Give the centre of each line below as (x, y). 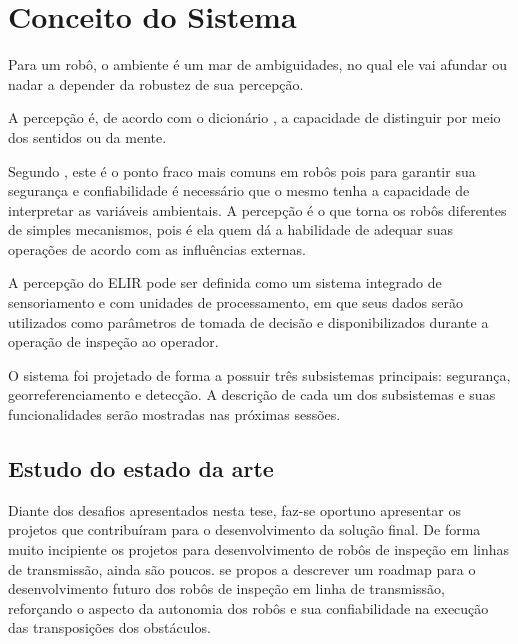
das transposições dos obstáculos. (109, 627)
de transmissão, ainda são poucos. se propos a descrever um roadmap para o (242, 568)
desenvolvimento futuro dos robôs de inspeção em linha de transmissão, (226, 588)
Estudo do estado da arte (141, 468)
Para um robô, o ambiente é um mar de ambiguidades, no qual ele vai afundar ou (257, 64)
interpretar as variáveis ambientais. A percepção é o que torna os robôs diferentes (257, 209)
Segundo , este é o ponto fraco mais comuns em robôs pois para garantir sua (242, 170)
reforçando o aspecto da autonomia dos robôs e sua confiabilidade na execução (248, 607)
